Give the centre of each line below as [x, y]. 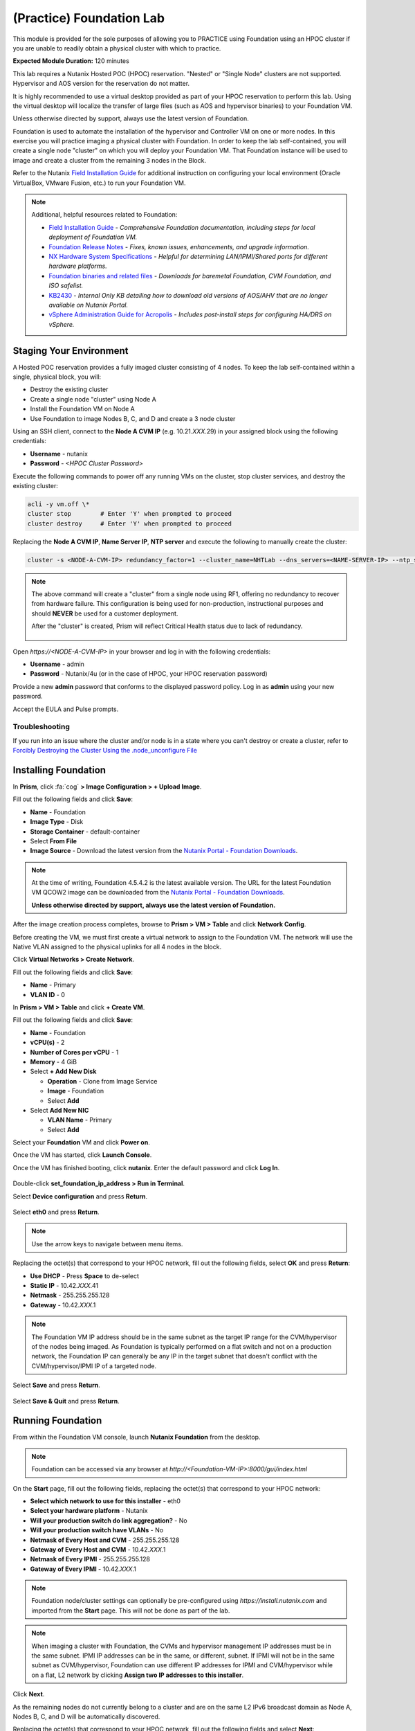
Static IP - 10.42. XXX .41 [64, 1285]
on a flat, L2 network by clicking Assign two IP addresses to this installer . [138, 1675]
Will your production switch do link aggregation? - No [109, 1521]
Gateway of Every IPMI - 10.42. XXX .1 [83, 1569]
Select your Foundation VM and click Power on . [81, 1142]
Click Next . [29, 1694]
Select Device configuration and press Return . [80, 1196]
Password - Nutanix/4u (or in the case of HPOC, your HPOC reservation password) [149, 674]
